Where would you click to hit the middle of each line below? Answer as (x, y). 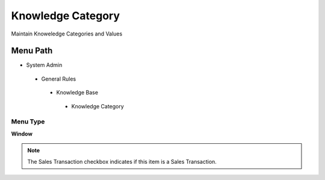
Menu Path (32, 51)
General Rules (59, 79)
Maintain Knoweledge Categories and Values (67, 34)
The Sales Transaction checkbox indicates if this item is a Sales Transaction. (122, 161)
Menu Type (28, 122)
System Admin (44, 65)
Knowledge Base (77, 93)
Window (22, 134)
